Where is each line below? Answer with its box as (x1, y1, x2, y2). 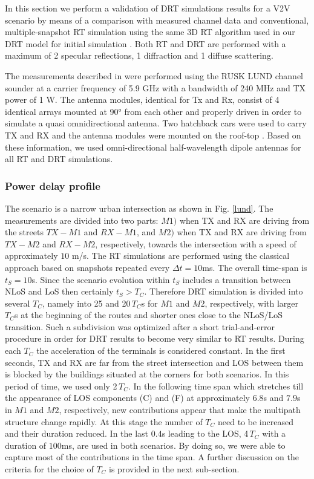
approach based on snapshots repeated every (5, 261, 170, 273)
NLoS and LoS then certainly (5, 285, 114, 298)
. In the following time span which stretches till (128, 379, 304, 392)
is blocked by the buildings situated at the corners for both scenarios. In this (5, 368, 289, 380)
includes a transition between (182, 273, 291, 285)
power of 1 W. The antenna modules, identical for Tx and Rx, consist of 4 (5, 93, 280, 106)
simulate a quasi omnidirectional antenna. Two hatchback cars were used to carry (5, 117, 307, 129)
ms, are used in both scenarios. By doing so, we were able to (61, 438, 286, 451)
